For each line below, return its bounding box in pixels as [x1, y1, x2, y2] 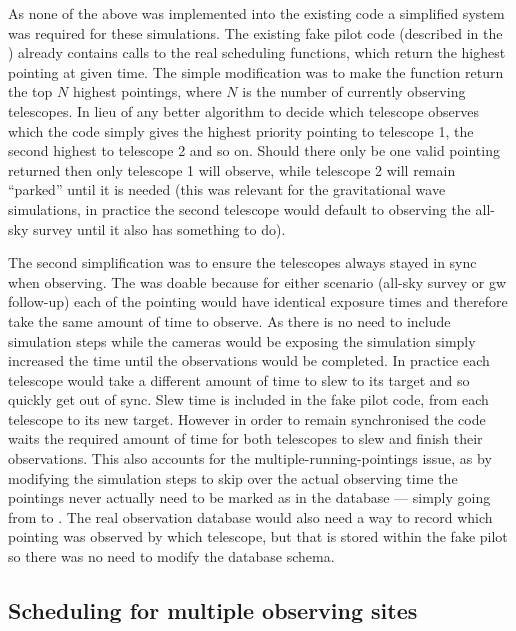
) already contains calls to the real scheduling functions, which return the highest [8, 42, 506, 63]
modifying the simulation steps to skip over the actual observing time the [8, 467, 458, 488]
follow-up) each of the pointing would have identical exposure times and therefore [8, 291, 508, 312]
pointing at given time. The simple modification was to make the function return [8, 61, 504, 82]
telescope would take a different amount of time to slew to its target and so [8, 369, 470, 390]
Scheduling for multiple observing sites [8, 595, 418, 626]
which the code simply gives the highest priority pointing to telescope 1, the [8, 120, 474, 141]
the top [8, 81, 53, 102]
